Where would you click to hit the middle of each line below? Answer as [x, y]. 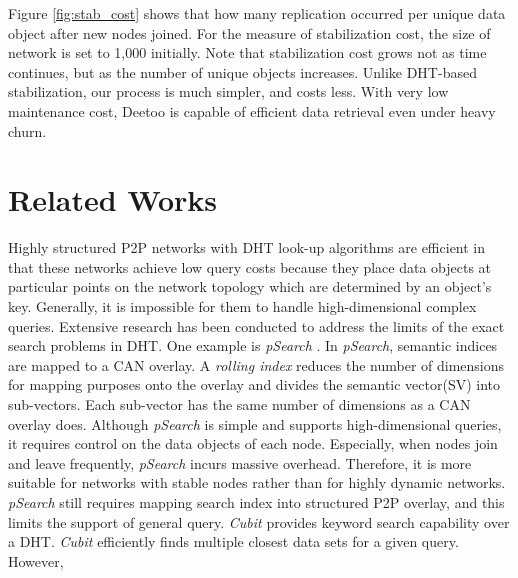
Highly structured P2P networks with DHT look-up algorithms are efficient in [247, 247]
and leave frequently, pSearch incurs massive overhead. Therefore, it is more [240, 462]
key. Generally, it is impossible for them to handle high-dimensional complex [242, 306]
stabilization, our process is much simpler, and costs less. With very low [228, 91]
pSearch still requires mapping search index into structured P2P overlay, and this [256, 502]
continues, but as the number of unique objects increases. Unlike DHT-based [242, 71]
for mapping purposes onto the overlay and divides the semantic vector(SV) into [254, 384]
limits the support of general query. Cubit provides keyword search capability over [259, 521]
